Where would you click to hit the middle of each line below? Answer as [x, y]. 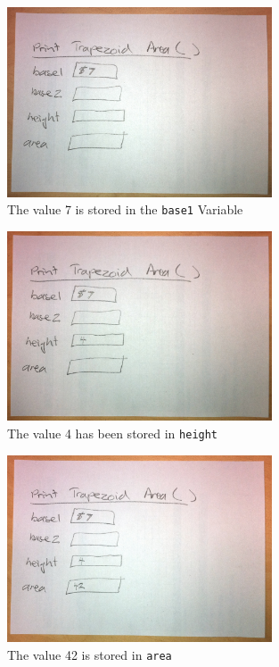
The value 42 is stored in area [90, 655]
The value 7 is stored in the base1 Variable [125, 209]
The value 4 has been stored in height [113, 433]
